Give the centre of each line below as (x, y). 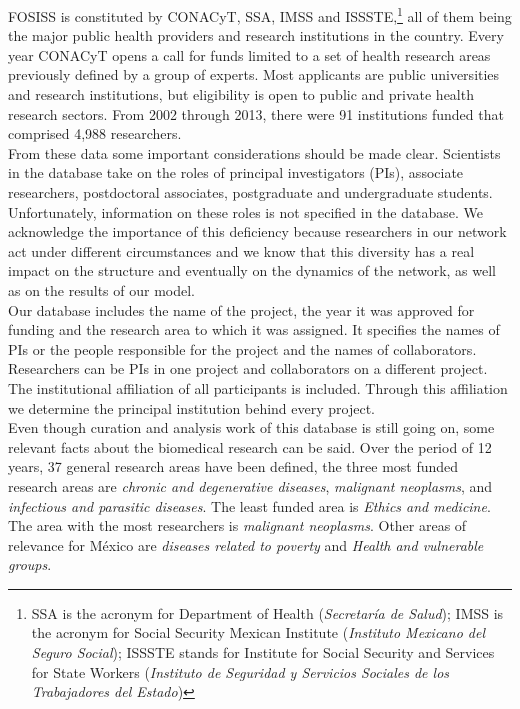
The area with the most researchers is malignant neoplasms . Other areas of (237, 525)
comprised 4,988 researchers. (95, 133)
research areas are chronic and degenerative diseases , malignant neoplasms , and (250, 485)
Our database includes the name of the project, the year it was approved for (241, 309)
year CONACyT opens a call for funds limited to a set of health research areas (249, 54)
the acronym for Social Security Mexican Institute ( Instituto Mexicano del (258, 632)
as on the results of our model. (101, 289)
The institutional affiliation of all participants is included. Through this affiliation (258, 387)
